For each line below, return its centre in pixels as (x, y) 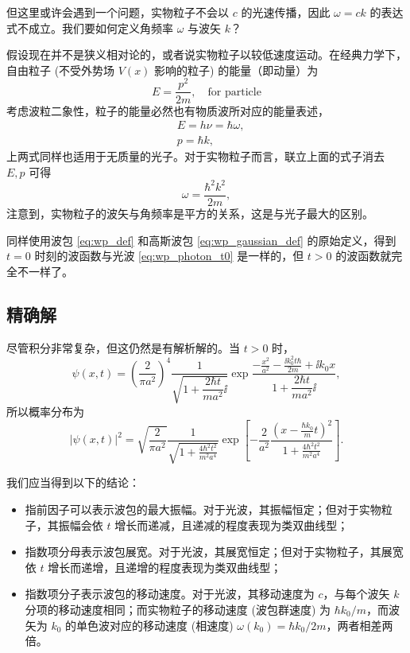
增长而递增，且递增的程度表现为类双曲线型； (165, 567)
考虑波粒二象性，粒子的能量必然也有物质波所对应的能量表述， (168, 110)
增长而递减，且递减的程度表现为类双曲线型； (232, 525)
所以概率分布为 (45, 411)
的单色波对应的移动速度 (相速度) (149, 625)
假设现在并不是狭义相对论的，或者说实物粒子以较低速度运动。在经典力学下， (207, 54)
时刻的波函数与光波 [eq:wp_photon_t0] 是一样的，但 (169, 256)
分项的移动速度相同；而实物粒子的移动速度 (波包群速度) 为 (178, 610)
